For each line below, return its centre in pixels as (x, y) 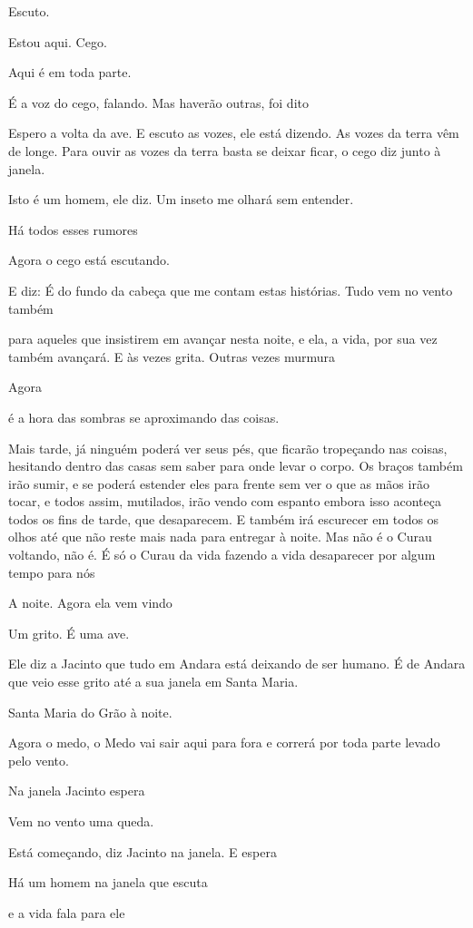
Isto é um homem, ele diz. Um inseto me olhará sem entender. (181, 199)
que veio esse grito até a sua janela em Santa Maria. (153, 682)
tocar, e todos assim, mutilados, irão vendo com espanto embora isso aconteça (225, 501)
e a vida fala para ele (67, 912)
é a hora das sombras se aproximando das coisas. (144, 417)
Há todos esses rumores (73, 229)
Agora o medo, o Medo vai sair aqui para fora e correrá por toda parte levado (224, 742)
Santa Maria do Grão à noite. (90, 712)
